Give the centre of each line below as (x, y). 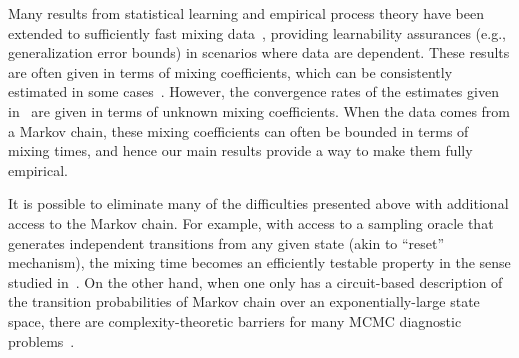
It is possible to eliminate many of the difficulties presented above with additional (258, 203)
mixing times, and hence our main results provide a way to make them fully (240, 150)
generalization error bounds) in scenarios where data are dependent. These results (259, 52)
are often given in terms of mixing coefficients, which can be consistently (230, 71)
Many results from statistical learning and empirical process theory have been (246, 13)
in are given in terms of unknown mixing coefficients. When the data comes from (259, 110)
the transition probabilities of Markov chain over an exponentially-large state (244, 301)
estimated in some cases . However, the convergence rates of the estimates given (253, 91)
